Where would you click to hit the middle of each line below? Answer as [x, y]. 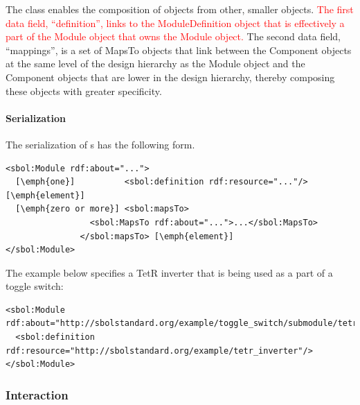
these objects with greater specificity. [84, 91]
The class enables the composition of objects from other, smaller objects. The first [180, 9]
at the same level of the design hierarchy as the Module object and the [155, 63]
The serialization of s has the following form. [100, 144]
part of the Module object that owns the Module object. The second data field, [173, 36]
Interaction [37, 394]
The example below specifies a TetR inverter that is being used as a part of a [169, 272]
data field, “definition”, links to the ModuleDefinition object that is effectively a [175, 23]
